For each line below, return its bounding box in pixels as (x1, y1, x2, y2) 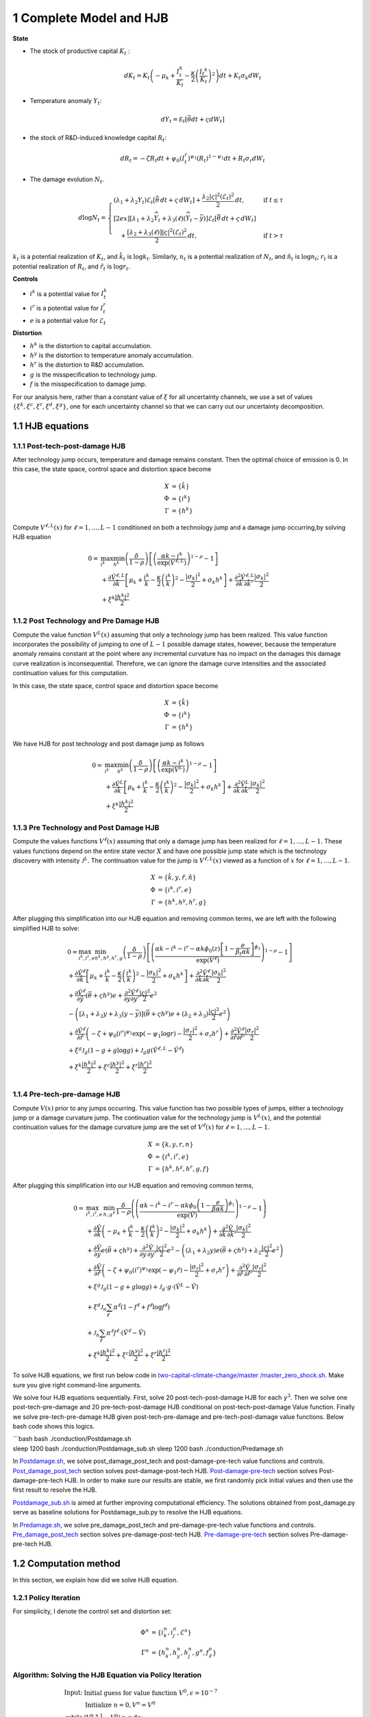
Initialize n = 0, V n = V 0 (84, 1700, 156, 1709)
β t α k (235, 948, 251, 957)
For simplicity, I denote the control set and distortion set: (12, 1607, 172, 1615)
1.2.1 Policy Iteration (12, 1593, 81, 1603)
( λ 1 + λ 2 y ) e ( (185, 1247, 223, 1256)
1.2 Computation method (12, 1558, 121, 1569)
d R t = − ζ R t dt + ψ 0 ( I (120, 155, 185, 164)
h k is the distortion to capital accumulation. (29, 341, 152, 350)
